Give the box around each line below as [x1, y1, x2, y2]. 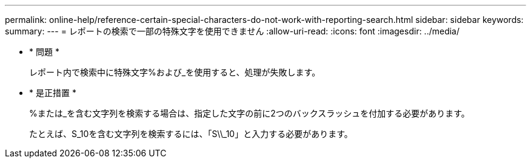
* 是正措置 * [29, 88, 76, 98]
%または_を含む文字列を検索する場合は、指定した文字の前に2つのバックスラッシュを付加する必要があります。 [29, 108, 470, 118]
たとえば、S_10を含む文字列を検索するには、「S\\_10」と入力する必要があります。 [29, 129, 353, 139]
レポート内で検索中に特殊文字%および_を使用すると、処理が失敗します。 [29, 67, 321, 77]
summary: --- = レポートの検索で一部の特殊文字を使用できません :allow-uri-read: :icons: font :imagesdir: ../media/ [5, 26, 460, 36]
